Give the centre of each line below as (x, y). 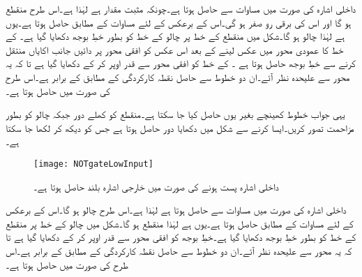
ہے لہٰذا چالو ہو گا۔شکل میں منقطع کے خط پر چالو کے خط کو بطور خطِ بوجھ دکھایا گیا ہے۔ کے (175, 36)
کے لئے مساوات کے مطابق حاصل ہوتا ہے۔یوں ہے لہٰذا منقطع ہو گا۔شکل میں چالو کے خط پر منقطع (180, 223)
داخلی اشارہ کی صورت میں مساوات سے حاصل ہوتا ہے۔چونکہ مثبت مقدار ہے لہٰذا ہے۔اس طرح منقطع (181, 8)
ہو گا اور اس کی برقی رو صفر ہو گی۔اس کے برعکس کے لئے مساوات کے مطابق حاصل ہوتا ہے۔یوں (179, 22)
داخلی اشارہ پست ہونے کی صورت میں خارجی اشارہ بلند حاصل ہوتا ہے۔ (156, 186)
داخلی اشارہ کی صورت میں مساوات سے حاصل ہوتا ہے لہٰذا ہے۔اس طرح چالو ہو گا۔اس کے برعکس (176, 210)
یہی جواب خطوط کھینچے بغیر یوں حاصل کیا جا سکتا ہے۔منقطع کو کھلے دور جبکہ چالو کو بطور (175, 114)
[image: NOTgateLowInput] (93, 164)
